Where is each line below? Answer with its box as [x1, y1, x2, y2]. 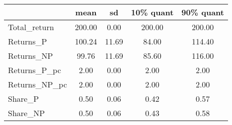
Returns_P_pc [8, 64, 61, 76]
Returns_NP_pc [8, 79, 67, 90]
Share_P [8, 93, 39, 104]
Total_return [8, 21, 54, 33]
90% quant [181, 6, 224, 18]
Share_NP [8, 107, 45, 119]
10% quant [131, 6, 174, 18]
